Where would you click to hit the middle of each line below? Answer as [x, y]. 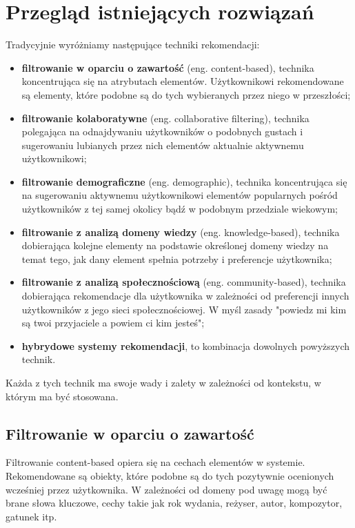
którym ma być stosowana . [62, 396]
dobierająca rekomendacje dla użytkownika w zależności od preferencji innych [185, 296]
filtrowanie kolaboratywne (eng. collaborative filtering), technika [165, 118]
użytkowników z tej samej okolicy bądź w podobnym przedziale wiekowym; [180, 209]
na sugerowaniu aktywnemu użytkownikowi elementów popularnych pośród [180, 195]
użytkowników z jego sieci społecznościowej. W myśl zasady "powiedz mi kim [184, 309]
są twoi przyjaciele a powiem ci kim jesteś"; [113, 323]
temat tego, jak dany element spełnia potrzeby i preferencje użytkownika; [177, 258]
